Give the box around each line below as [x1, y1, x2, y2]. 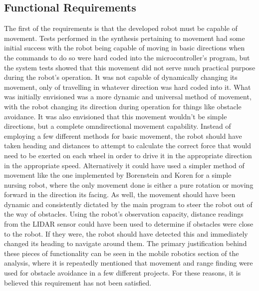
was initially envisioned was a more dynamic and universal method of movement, [4, 91, 252, 102]
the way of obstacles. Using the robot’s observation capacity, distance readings [4, 209, 244, 219]
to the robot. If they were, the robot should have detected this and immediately [4, 228, 248, 239]
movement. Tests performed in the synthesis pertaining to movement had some [4, 32, 245, 43]
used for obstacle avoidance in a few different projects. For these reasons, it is [4, 268, 241, 278]
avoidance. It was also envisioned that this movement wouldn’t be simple [4, 111, 227, 121]
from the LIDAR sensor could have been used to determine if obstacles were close [4, 219, 254, 229]
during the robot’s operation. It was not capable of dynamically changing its [4, 72, 238, 82]
